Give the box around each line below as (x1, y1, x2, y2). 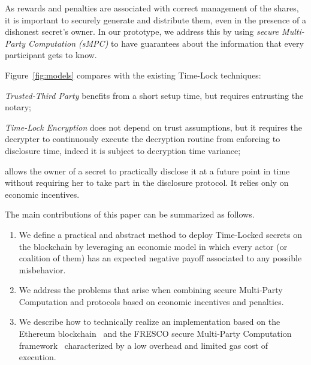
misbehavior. (19, 263, 66, 276)
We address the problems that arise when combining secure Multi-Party (19, 283, 283, 296)
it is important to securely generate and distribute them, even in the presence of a (5, 13, 306, 26)
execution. (19, 351, 56, 363)
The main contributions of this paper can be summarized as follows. (5, 208, 255, 221)
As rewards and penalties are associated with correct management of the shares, (5, 2, 299, 14)
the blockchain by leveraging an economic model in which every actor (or (19, 240, 288, 252)
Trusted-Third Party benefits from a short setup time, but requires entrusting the (5, 89, 304, 101)
